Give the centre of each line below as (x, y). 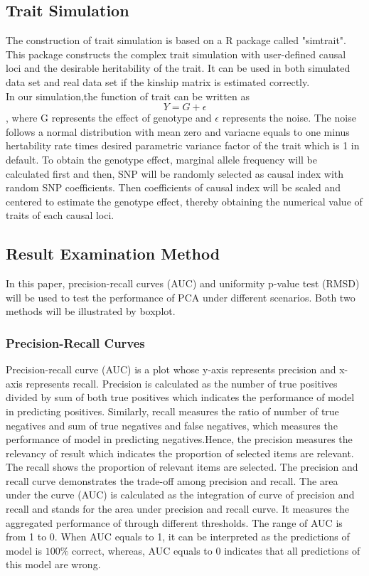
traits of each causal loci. (60, 215)
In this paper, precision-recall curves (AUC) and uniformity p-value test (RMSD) (183, 283)
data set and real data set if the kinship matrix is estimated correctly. (158, 81)
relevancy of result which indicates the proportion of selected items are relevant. (180, 453)
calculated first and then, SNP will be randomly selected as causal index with (175, 173)
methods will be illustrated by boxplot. (91, 311)
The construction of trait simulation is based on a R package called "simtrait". (176, 40)
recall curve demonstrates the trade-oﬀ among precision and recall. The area (172, 480)
